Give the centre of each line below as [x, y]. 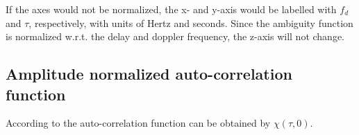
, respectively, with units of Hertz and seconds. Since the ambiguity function [191, 22]
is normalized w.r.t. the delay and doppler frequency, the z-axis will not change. [175, 36]
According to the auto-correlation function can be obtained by [138, 123]
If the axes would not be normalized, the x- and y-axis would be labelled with [171, 9]
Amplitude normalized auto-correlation [149, 74]
